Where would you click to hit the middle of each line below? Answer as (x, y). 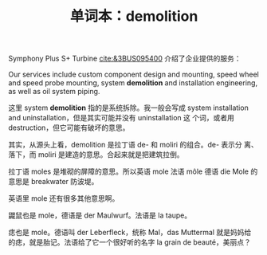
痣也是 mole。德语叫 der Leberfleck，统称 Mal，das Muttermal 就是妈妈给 (130, 233)
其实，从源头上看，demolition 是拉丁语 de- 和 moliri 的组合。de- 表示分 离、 (133, 145)
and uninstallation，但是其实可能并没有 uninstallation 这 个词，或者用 (122, 118)
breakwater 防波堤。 (65, 182)
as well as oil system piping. (54, 92)
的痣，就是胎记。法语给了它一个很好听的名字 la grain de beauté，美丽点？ (130, 242)
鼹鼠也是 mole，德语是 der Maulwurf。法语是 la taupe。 (100, 215)
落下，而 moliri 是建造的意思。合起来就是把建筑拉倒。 (96, 155)
